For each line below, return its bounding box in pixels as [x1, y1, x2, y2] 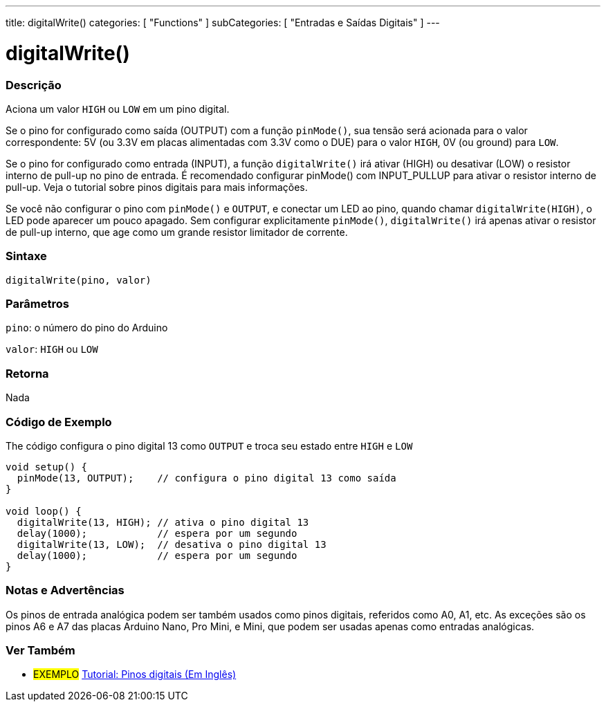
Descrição [6, 77, 62, 92]
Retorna [6, 366, 49, 380]
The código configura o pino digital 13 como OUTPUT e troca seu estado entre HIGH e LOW [6, 439, 413, 452]
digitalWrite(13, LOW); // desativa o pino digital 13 [17, 538, 327, 550]
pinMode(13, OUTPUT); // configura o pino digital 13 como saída [17, 472, 396, 484]
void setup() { [6, 461, 88, 472]
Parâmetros [6, 297, 69, 311]
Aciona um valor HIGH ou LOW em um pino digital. [6, 102, 230, 115]
